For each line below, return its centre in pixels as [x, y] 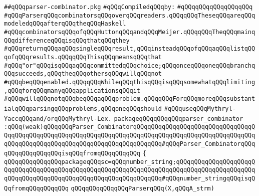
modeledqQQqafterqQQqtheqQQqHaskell [65, 24]
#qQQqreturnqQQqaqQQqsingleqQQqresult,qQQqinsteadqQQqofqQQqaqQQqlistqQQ [130, 49]
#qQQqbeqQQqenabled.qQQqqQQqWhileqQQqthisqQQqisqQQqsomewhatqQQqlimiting [130, 82]
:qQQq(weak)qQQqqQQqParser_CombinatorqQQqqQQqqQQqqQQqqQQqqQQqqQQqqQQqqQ [130, 127]
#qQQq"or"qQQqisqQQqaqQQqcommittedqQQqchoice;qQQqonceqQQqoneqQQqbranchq [130, 65]
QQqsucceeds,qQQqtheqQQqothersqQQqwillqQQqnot [83, 74]
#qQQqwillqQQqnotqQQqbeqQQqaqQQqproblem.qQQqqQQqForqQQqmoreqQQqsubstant [130, 99]
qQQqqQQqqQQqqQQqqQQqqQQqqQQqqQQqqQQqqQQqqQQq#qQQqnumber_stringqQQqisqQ [130, 179]
